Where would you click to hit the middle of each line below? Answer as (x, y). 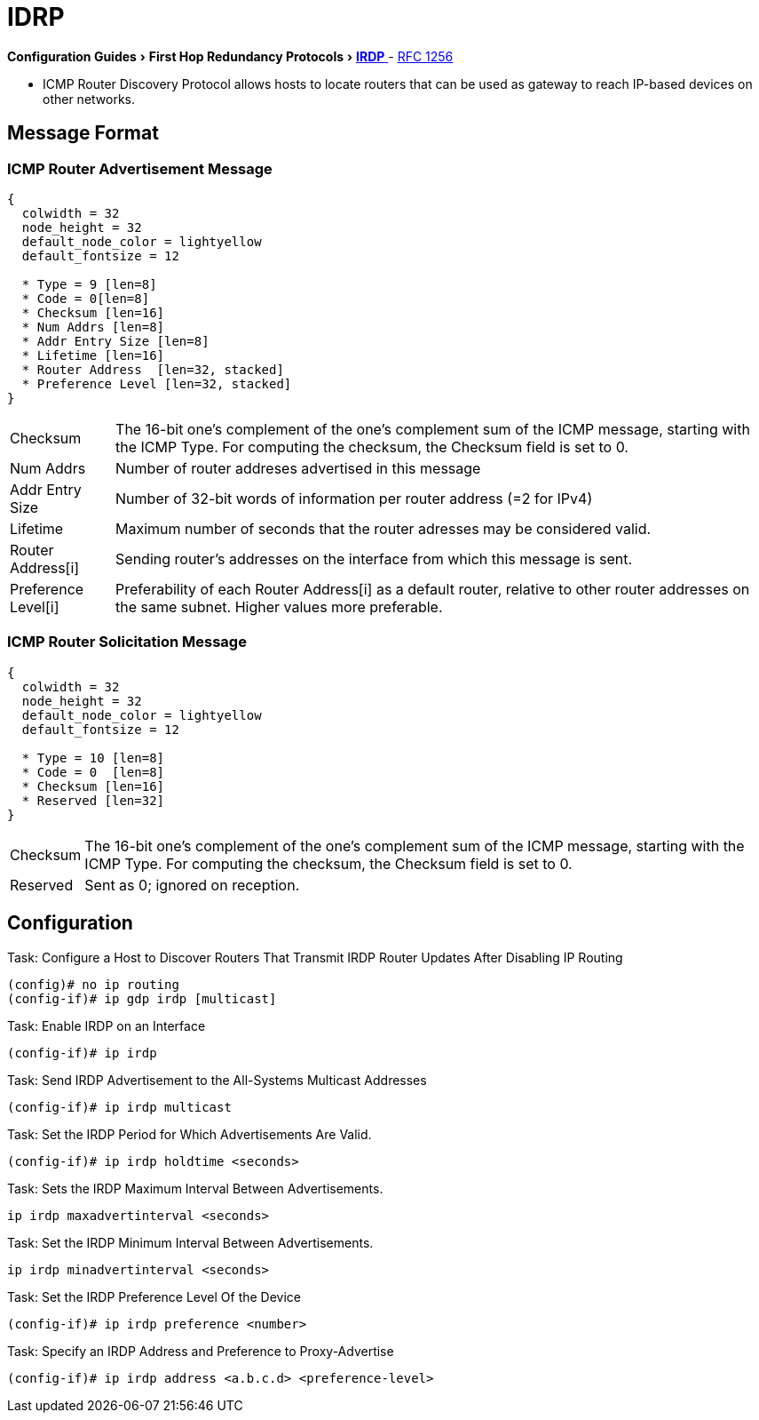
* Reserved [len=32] (93, 800)
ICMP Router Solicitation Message (127, 642)
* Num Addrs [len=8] (93, 327)
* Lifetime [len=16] (93, 355)
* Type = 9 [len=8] (89, 284)
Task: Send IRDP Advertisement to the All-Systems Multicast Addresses (217, 1080)
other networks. (89, 99)
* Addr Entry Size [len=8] (115, 341)
